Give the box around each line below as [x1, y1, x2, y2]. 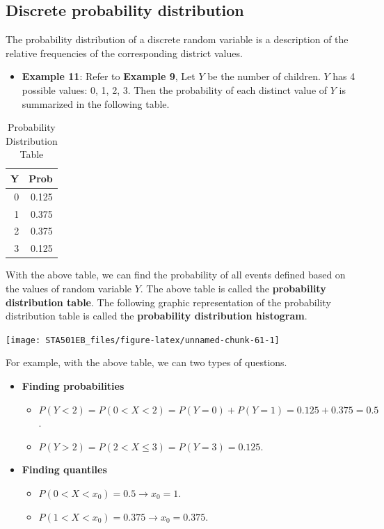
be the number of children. [207, 69, 321, 84]
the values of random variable [6, 281, 131, 296]
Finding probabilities [22, 379, 125, 393]
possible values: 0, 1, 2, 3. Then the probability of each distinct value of [22, 82, 328, 97]
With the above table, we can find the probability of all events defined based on [6, 267, 346, 282]
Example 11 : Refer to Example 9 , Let [22, 69, 195, 84]
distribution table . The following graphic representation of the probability [6, 294, 331, 309]
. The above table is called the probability [140, 281, 326, 296]
